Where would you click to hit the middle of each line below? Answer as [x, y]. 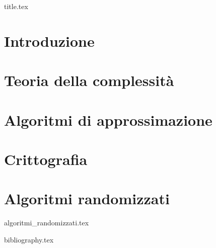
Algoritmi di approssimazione [108, 119]
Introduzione [49, 40]
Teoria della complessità [89, 80]
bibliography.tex [29, 239]
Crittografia [46, 159]
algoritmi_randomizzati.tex [47, 223]
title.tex [16, 6]
